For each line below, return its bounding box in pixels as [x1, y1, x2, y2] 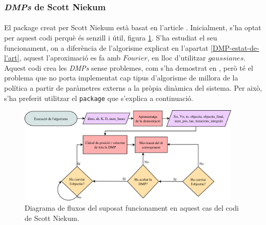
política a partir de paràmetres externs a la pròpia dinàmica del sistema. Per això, [4, 83, 262, 93]
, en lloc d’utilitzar [147, 52, 206, 63]
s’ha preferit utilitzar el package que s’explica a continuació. [4, 92, 193, 103]
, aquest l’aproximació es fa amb [19, 52, 120, 63]
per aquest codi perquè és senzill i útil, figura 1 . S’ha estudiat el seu [4, 32, 217, 43]
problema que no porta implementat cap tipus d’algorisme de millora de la [4, 72, 238, 83]
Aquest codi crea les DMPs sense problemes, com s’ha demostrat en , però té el [4, 62, 253, 73]
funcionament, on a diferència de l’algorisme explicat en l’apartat [4, 42, 209, 53]
